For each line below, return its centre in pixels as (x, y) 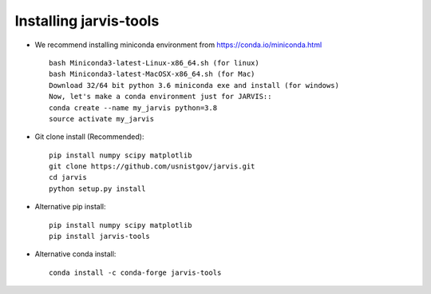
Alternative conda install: (75, 254)
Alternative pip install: (70, 207)
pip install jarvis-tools (100, 236)
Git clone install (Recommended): (89, 137)
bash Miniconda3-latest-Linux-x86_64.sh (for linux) (154, 63)
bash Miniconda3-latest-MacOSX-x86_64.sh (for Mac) (152, 74)
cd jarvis (68, 177)
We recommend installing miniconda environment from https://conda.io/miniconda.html (178, 45)
